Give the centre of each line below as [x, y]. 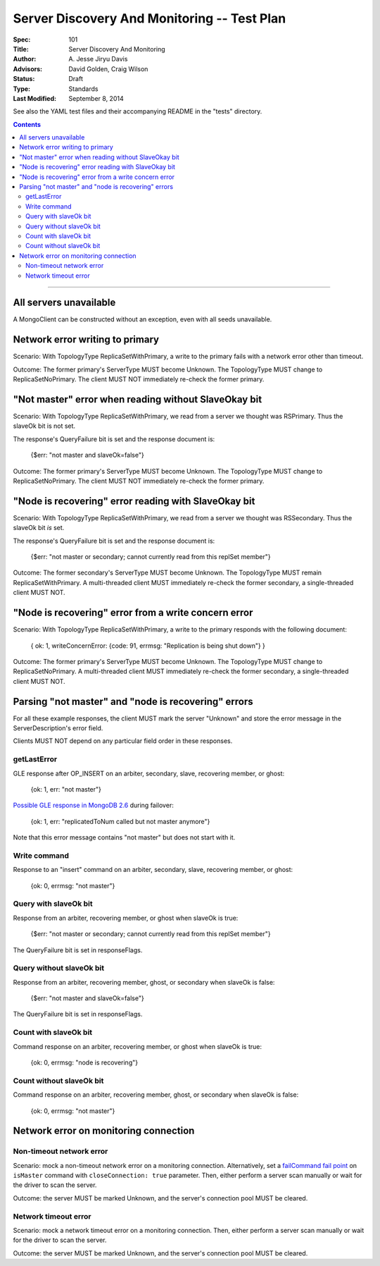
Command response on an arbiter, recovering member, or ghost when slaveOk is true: [137, 1046]
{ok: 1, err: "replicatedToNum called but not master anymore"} [120, 821]
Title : [21, 49]
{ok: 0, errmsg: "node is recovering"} [84, 1062]
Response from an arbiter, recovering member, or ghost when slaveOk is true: [126, 918]
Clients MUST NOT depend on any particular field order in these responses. [123, 741]
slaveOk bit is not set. [44, 426]
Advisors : [27, 69]
